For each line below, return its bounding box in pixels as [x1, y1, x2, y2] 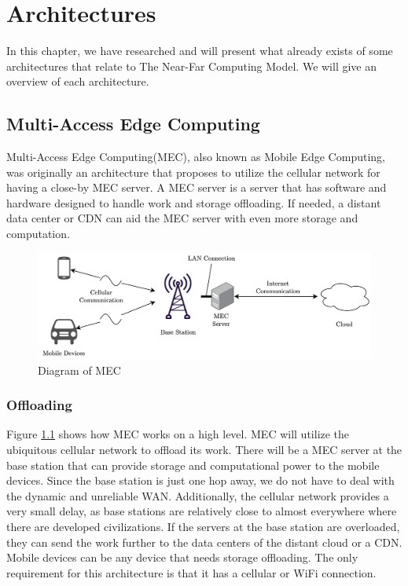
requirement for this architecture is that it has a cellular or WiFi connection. [6, 564, 377, 581]
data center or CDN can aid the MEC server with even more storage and [6, 210, 358, 226]
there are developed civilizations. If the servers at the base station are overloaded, [6, 518, 400, 535]
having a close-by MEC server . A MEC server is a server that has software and [6, 179, 387, 196]
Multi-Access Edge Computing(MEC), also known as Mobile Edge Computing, [6, 148, 385, 165]
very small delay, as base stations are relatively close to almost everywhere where [6, 503, 397, 519]
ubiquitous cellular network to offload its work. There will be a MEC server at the [6, 441, 402, 458]
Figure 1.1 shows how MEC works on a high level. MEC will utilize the [6, 426, 350, 442]
